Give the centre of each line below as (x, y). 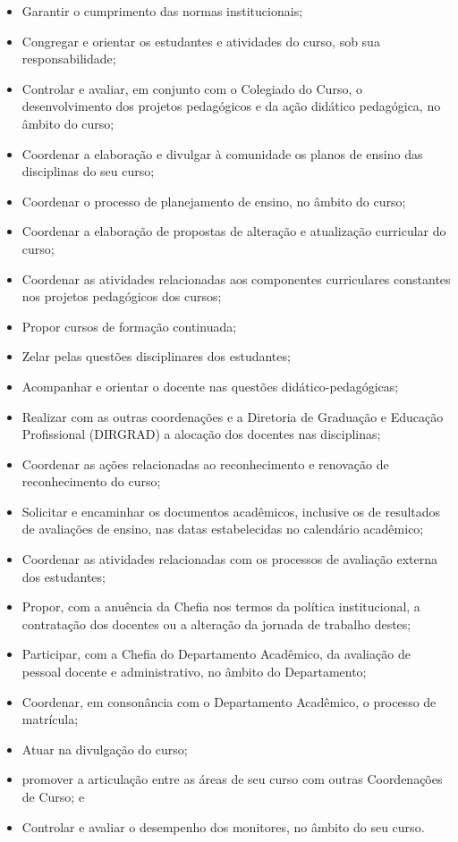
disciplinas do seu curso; (88, 171)
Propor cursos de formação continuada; (129, 326)
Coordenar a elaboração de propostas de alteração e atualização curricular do (234, 231)
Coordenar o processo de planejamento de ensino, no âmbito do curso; (214, 201)
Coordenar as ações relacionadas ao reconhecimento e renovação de (205, 463)
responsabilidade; (69, 59)
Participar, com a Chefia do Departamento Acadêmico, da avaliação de (216, 654)
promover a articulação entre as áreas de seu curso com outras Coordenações (232, 779)
